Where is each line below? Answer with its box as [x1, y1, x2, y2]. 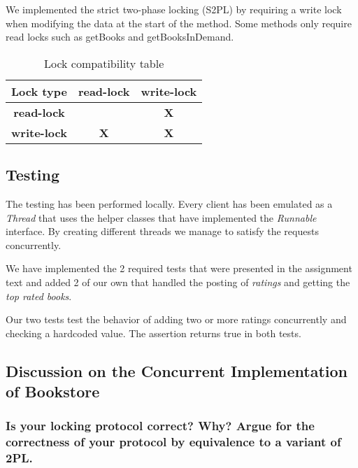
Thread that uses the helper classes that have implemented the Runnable [6, 210, 317, 225]
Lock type [11, 83, 67, 99]
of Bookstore [6, 381, 100, 402]
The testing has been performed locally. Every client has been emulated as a [6, 196, 333, 211]
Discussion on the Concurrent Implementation [6, 360, 348, 381]
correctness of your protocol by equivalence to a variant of [6, 433, 341, 451]
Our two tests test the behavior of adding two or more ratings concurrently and [6, 312, 347, 327]
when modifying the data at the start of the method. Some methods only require [6, 15, 352, 30]
